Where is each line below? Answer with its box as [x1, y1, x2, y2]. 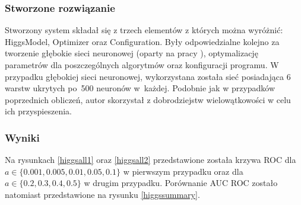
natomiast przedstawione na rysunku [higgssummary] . [5, 188, 200, 200]
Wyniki [5, 130, 40, 145]
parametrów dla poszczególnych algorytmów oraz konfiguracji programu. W [5, 59, 279, 71]
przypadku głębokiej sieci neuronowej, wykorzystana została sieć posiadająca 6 [5, 70, 291, 82]
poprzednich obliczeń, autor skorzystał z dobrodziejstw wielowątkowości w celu [5, 93, 291, 105]
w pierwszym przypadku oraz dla [123, 165, 243, 177]
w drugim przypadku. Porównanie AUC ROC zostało [84, 177, 278, 189]
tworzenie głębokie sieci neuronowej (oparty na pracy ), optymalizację [5, 47, 258, 59]
